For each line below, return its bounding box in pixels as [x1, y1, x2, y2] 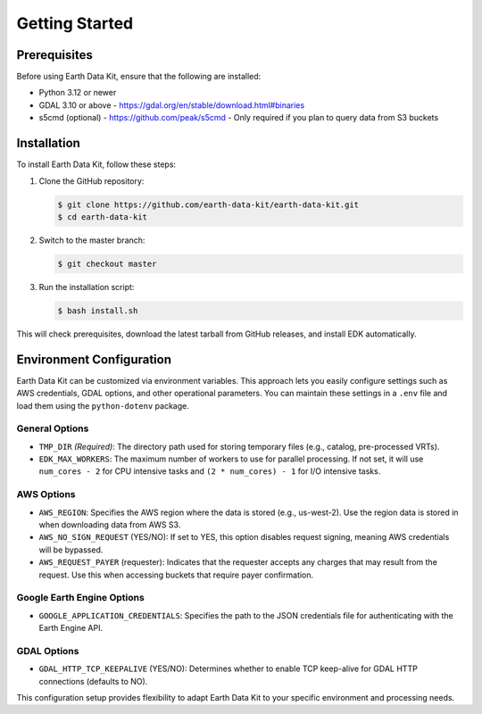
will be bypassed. [38, 544, 104, 555]
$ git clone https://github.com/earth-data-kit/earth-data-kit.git [57, 199, 360, 210]
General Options [16, 422, 89, 435]
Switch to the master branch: [38, 235, 145, 245]
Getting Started [16, 13, 134, 33]
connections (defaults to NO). [38, 676, 148, 686]
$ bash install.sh [57, 305, 138, 316]
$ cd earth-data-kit [57, 212, 147, 222]
